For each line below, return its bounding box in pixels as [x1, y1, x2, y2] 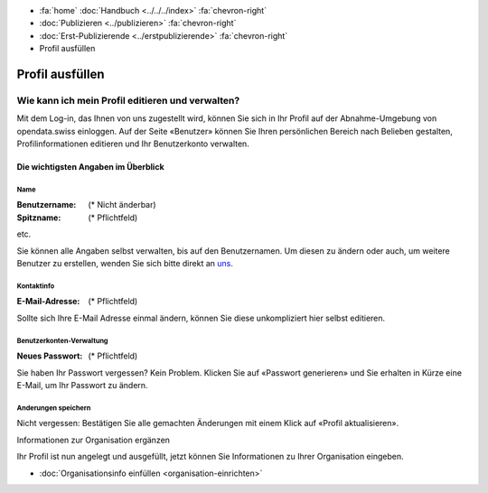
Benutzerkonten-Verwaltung [16, 336, 108, 345]
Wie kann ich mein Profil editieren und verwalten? [16, 94, 240, 107]
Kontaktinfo [16, 281, 55, 291]
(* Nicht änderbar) [88, 200, 157, 210]
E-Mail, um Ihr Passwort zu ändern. [16, 379, 148, 390]
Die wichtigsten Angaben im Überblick [16, 162, 164, 172]
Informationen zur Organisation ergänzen [16, 434, 171, 445]
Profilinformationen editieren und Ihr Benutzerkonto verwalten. [16, 138, 250, 149]
